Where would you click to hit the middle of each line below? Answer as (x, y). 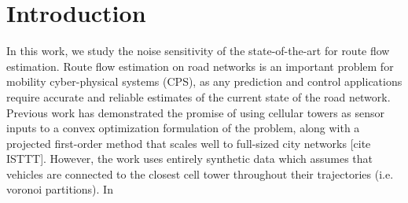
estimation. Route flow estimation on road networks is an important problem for (200, 66)
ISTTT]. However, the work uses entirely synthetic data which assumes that (190, 159)
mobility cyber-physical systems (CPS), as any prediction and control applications (204, 81)
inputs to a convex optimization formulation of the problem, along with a (183, 128)
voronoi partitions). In (60, 189)
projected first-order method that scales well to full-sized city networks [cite (189, 143)
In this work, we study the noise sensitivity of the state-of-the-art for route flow (198, 51)
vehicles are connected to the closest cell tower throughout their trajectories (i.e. (200, 173)
